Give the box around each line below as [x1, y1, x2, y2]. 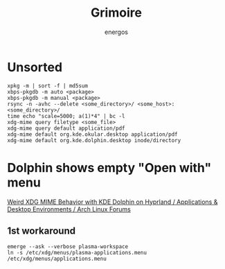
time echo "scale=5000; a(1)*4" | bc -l [7, 112, 126, 119]
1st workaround [7, 225, 76, 237]
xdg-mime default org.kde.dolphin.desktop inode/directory [7, 137, 181, 144]
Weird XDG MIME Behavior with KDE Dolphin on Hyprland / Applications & [7, 198, 218, 206]
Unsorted [7, 59, 63, 75]
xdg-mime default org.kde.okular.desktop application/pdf [7, 130, 178, 138]
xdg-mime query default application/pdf [7, 125, 126, 132]
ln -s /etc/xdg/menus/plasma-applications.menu [7, 250, 147, 257]
